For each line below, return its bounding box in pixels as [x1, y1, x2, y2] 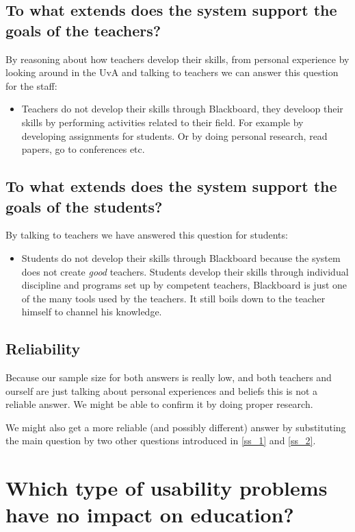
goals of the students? [5, 195, 163, 217]
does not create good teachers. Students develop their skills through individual [21, 264, 349, 278]
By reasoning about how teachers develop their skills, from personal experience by [5, 51, 350, 66]
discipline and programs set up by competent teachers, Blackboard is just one [21, 278, 347, 292]
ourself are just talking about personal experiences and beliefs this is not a [5, 383, 318, 398]
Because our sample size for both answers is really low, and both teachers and [5, 370, 332, 385]
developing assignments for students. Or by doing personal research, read [21, 128, 328, 143]
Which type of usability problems [5, 474, 328, 502]
